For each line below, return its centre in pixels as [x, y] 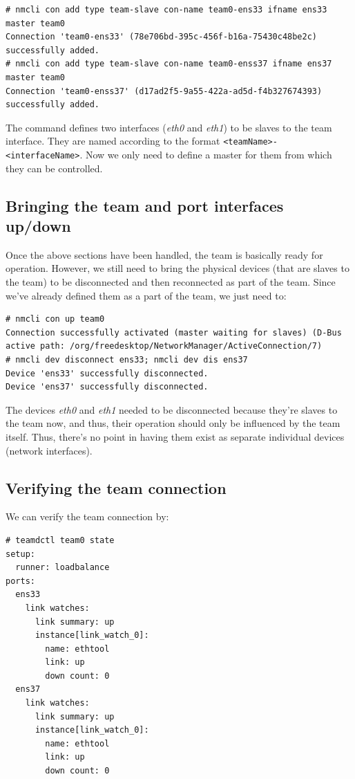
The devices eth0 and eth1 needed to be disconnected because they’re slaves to [172, 409]
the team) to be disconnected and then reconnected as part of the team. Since [171, 282]
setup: [20, 554]
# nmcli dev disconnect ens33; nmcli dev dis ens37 [127, 360]
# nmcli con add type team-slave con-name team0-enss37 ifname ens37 [169, 64]
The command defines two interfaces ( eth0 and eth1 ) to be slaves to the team [169, 127]
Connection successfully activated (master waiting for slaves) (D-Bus [174, 332]
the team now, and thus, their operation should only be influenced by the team [173, 423]
